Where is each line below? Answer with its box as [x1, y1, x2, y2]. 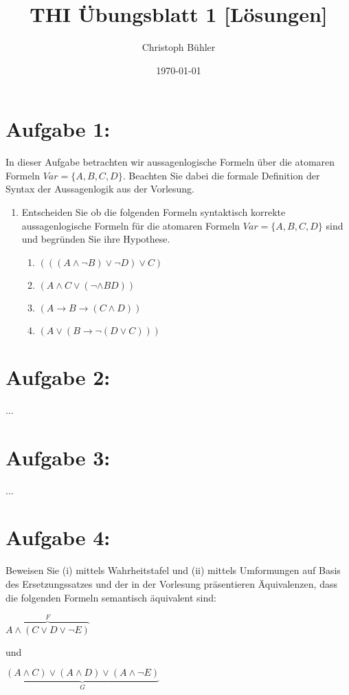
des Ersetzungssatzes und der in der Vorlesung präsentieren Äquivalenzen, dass [5, 576, 337, 591]
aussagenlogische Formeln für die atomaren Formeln [21, 218, 240, 232]
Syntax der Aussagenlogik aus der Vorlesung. [5, 181, 195, 196]
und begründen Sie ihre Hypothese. [21, 232, 170, 246]
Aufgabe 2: [5, 363, 111, 390]
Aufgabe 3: [5, 443, 111, 471]
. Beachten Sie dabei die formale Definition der [122, 168, 320, 182]
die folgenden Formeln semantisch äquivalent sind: [5, 590, 216, 604]
